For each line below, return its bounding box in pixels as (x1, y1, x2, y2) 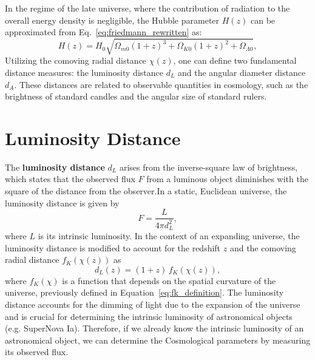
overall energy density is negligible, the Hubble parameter (5, 13, 220, 26)
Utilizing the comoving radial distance (5, 54, 147, 67)
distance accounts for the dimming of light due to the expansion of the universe (5, 298, 300, 311)
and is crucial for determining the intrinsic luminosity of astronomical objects (5, 310, 293, 322)
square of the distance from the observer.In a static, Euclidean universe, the (5, 185, 287, 197)
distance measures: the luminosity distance (5, 66, 163, 78)
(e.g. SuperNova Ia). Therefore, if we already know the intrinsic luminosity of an (5, 322, 304, 335)
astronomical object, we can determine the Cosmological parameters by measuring (5, 333, 311, 346)
